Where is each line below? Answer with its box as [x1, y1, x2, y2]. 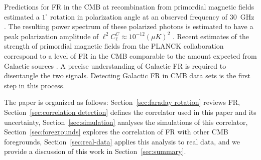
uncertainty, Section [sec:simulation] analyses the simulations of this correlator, [4, 116, 248, 127]
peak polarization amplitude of [4, 31, 99, 41]
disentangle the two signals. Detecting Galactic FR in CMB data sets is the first [4, 70, 251, 81]
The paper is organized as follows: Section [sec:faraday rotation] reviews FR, [4, 97, 240, 107]
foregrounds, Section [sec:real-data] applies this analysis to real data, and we [4, 136, 240, 146]
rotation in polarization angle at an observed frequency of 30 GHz [50, 11, 254, 22]
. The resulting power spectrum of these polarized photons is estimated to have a [4, 21, 253, 32]
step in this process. [4, 80, 65, 90]
